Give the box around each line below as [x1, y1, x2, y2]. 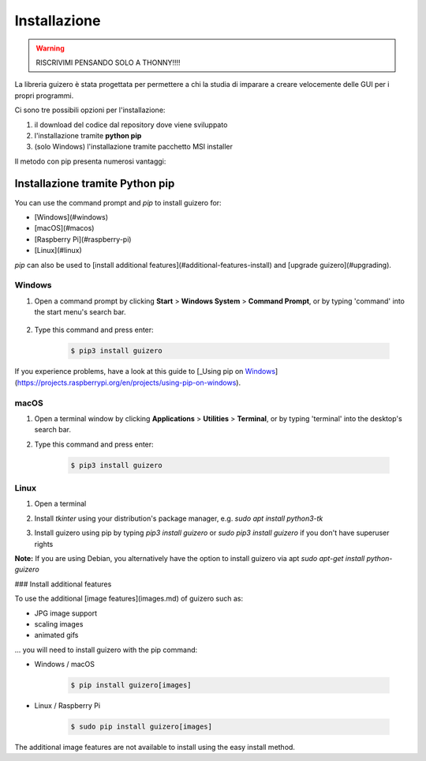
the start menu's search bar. [34, 307, 126, 317]
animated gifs [34, 631, 79, 640]
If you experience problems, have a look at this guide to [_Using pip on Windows [14, 367, 276, 376]
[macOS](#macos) [34, 224, 95, 233]
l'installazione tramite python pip [34, 130, 142, 140]
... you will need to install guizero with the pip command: [14, 645, 198, 654]
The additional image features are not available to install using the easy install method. [14, 743, 296, 752]
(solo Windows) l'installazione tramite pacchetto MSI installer [34, 142, 233, 152]
